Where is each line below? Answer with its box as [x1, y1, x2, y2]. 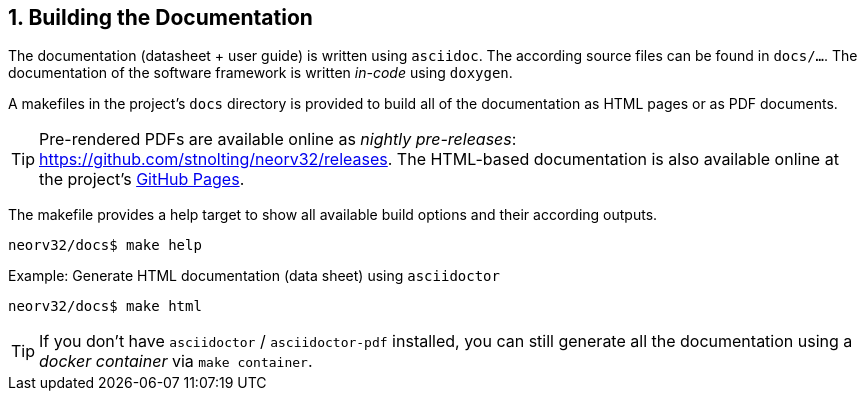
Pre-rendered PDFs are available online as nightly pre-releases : [39, 129, 517, 150]
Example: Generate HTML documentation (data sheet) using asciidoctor [8, 267, 500, 285]
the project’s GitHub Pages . [39, 169, 245, 190]
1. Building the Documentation [8, 5, 313, 30]
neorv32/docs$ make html [8, 298, 202, 315]
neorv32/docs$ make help [8, 237, 202, 254]
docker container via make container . [39, 351, 313, 372]
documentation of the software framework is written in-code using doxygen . [8, 64, 513, 82]
